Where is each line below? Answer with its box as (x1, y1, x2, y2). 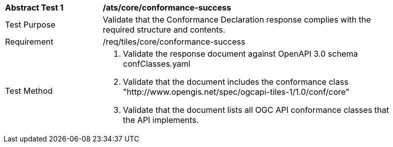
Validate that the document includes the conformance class (123, 77, 349, 87)
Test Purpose (5, 20, 55, 30)
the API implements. (123, 115, 199, 125)
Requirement (5, 37, 53, 47)
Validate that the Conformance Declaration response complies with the (103, 15, 371, 25)
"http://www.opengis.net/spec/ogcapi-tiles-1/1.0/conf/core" (123, 87, 350, 97)
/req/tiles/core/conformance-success (103, 37, 245, 47)
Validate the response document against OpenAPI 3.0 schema (123, 49, 358, 59)
